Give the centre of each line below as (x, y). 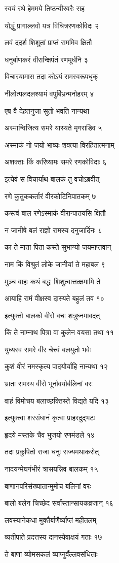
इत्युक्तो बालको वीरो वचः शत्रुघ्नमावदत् (52, 315)
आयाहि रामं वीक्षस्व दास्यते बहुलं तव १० (54, 298)
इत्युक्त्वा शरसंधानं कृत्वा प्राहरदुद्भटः (50, 418)
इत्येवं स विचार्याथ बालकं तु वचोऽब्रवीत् (52, 178)
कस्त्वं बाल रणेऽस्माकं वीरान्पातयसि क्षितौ (55, 213)
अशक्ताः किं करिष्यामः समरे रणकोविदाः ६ (56, 162)
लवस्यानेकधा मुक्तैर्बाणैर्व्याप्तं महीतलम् (51, 520)
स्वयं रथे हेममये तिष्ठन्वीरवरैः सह (45, 8)
